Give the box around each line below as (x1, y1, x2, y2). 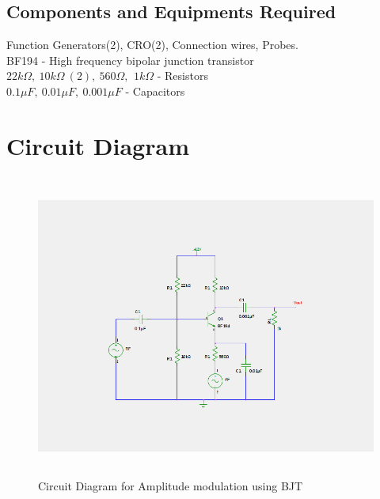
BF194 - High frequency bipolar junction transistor (6, 51, 254, 68)
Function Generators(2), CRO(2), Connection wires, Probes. (6, 36, 298, 53)
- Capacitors (125, 82, 185, 99)
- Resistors (157, 67, 208, 84)
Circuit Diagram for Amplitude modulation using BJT (38, 478, 303, 494)
